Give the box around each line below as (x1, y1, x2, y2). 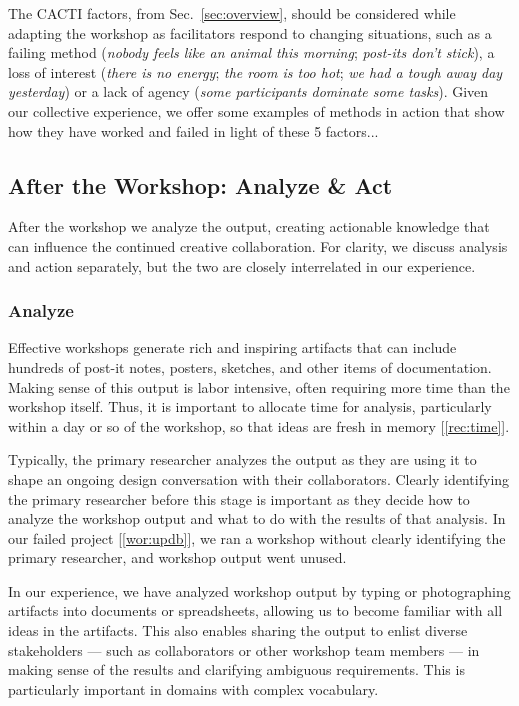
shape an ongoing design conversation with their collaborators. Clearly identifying (8, 468, 510, 489)
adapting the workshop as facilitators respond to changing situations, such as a (8, 22, 492, 43)
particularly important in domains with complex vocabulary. (8, 678, 379, 699)
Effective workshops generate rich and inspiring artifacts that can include (8, 337, 457, 358)
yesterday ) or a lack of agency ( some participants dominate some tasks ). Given (8, 81, 489, 102)
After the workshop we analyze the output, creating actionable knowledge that (8, 216, 490, 237)
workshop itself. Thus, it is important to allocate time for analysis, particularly (8, 396, 492, 417)
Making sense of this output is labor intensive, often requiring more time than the (8, 376, 510, 397)
